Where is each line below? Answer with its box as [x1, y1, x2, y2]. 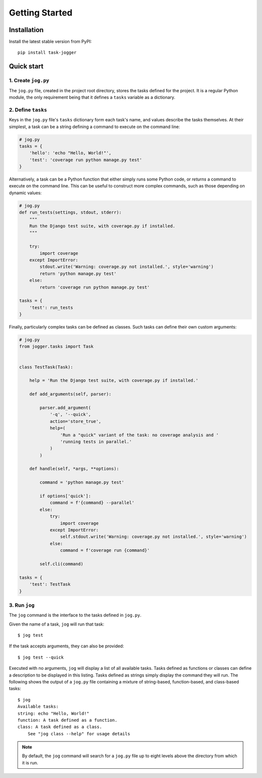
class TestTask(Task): [19, 364, 73, 370]
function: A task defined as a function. [17, 717, 117, 723]
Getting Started [9, 7, 73, 18]
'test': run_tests [29, 305, 73, 310]
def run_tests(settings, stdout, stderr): [19, 210, 122, 215]
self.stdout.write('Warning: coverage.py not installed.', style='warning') [60, 534, 247, 540]
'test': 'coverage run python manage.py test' [29, 157, 143, 163]
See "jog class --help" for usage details [27, 731, 131, 736]
